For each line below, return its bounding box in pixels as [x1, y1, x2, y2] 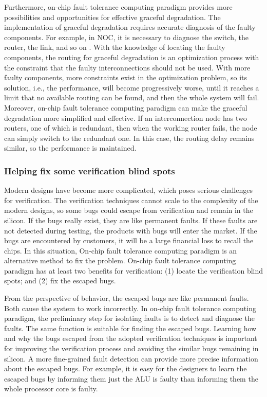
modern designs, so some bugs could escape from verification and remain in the [4, 205, 253, 215]
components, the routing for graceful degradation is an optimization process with [4, 51, 259, 62]
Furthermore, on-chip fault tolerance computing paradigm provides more [4, 2, 233, 12]
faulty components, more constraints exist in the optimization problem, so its [4, 72, 247, 83]
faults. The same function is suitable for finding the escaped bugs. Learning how [4, 322, 257, 333]
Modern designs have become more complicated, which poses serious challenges [4, 185, 253, 195]
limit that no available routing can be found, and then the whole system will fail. [4, 92, 259, 103]
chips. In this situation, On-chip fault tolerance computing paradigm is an [4, 245, 237, 256]
